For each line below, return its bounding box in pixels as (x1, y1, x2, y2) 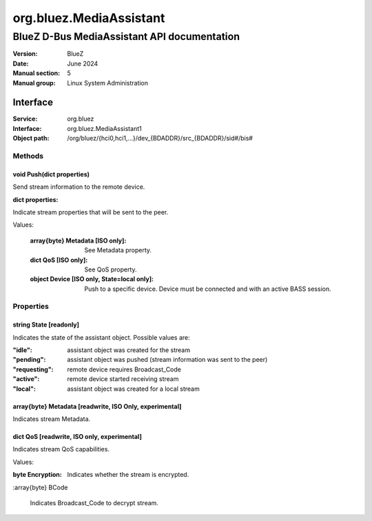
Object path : (12, 134, 50, 143)
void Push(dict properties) (12, 170, 90, 178)
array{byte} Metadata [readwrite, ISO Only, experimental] (12, 402, 182, 410)
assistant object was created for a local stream (67, 385, 200, 393)
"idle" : (12, 346, 32, 354)
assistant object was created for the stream (67, 346, 191, 354)
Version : (12, 50, 38, 58)
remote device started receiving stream (67, 375, 179, 383)
